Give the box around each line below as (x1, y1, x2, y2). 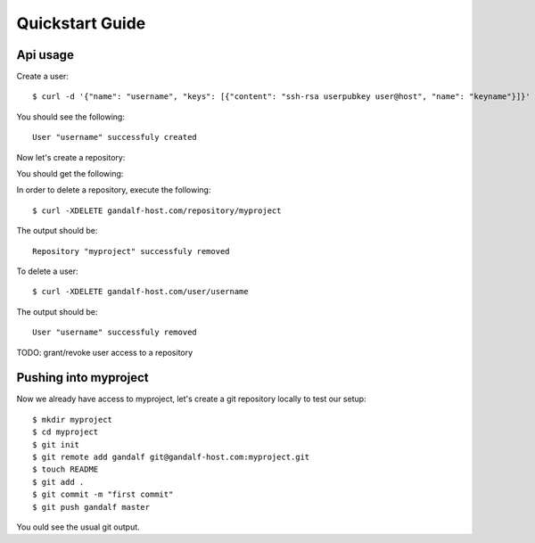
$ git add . (32, 477, 85, 487)
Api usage (16, 47, 75, 62)
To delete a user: (16, 266, 79, 276)
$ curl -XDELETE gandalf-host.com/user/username (32, 286, 249, 297)
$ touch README (32, 465, 99, 474)
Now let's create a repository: (16, 152, 126, 162)
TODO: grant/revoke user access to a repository (16, 347, 193, 358)
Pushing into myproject (16, 370, 149, 385)
